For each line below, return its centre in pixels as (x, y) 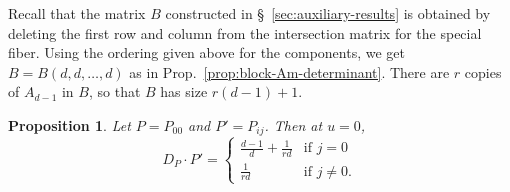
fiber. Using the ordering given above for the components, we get (206, 52)
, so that (114, 91)
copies (483, 71)
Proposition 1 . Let (69, 124)
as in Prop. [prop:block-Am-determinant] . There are (289, 71)
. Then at (293, 124)
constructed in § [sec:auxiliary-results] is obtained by (328, 13)
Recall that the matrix (77, 13)
